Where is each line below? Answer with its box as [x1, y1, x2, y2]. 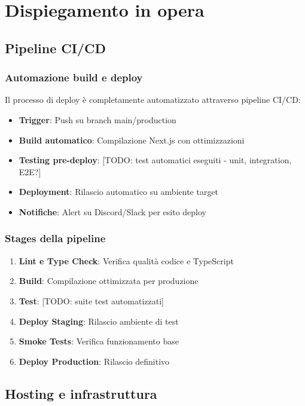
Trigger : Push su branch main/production [19, 113, 176, 126]
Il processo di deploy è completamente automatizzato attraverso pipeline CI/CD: [5, 93, 301, 106]
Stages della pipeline [5, 231, 106, 246]
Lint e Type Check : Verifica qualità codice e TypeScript [19, 254, 234, 267]
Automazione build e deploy [5, 70, 143, 85]
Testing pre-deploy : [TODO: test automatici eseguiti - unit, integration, [19, 154, 292, 166]
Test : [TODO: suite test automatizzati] [19, 294, 164, 307]
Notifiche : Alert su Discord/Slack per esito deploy [19, 205, 206, 218]
